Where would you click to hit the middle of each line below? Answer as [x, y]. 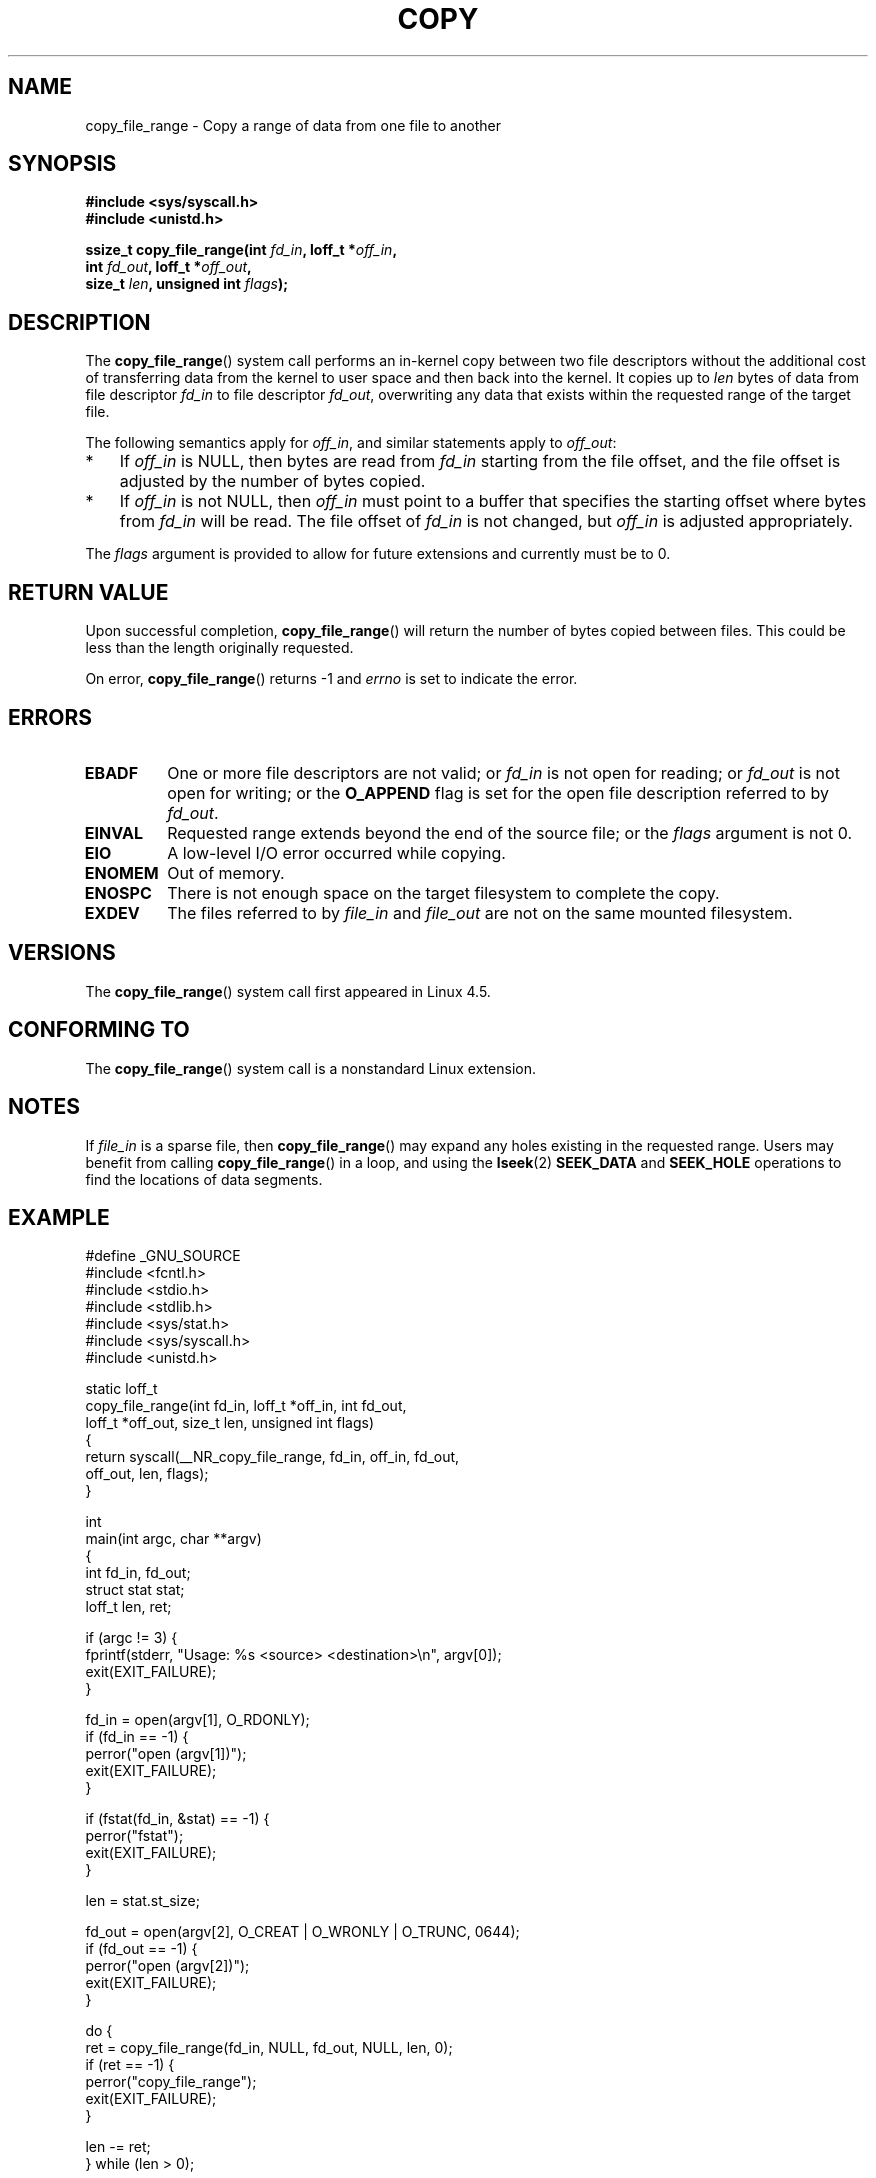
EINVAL [113, 832]
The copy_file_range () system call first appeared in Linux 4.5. [288, 991]
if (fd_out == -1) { [141, 1949]
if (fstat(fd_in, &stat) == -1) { [177, 1819]
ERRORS [50, 717]
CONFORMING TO [99, 1030]
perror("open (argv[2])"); [167, 1966]
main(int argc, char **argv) [173, 1539]
